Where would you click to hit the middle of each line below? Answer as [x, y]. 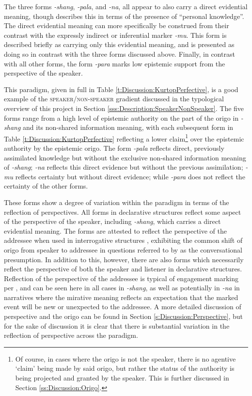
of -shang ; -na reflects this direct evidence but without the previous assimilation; [124, 167]
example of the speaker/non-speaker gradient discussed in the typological [114, 99]
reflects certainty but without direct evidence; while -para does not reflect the [130, 176]
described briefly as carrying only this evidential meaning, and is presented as [119, 44]
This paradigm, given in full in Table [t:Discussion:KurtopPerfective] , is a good [121, 89]
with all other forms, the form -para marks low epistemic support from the [115, 63]
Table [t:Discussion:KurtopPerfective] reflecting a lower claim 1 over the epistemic [124, 138]
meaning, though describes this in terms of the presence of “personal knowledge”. [124, 16]
